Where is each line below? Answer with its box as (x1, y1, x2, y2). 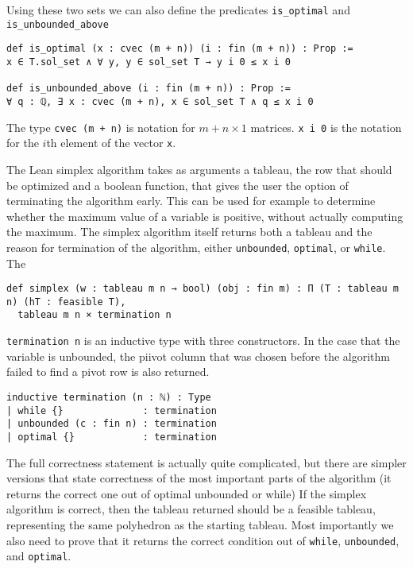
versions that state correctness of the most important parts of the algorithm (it (6, 470, 392, 486)
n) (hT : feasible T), (6, 296, 126, 308)
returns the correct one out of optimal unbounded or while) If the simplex (6, 485, 367, 501)
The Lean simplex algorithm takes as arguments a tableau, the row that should (6, 161, 392, 177)
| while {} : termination (6, 404, 217, 416)
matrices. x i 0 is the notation (250, 118, 402, 135)
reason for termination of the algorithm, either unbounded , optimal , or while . (6, 238, 386, 255)
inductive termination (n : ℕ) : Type (6, 391, 211, 403)
